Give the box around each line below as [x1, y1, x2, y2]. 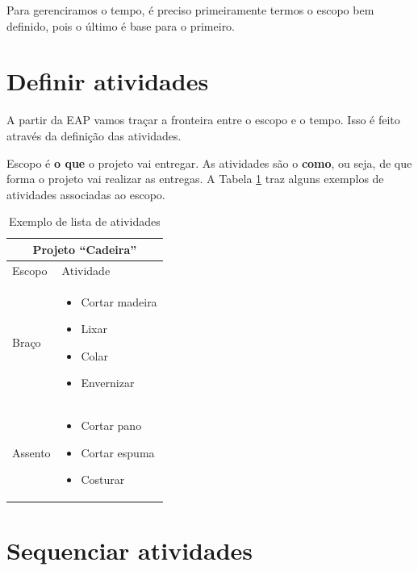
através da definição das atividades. [6, 127, 182, 144]
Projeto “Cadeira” [32, 240, 137, 257]
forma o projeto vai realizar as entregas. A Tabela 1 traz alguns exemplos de [6, 170, 384, 187]
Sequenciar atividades [6, 533, 253, 566]
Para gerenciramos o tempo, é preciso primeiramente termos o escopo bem [6, 2, 374, 18]
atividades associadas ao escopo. [6, 185, 165, 202]
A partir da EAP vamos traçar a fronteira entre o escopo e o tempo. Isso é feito [6, 111, 400, 128]
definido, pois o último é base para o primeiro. [6, 17, 236, 34]
